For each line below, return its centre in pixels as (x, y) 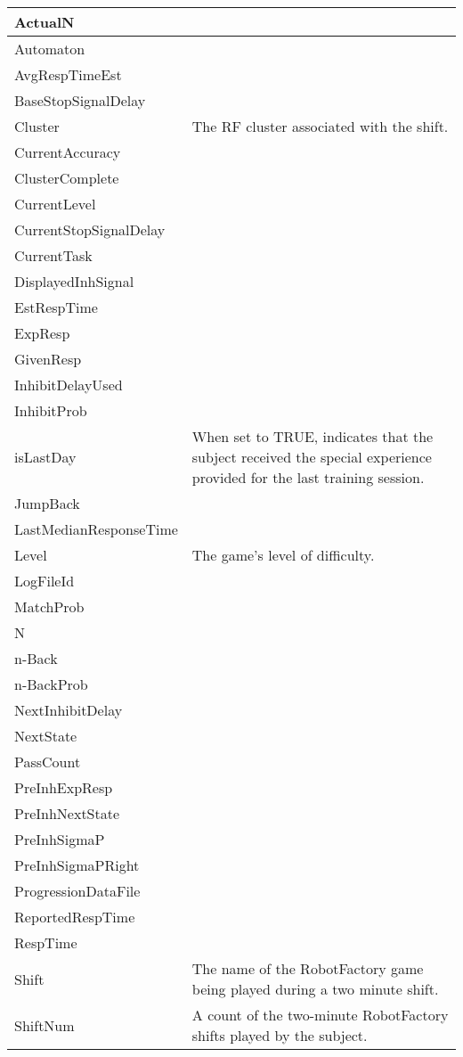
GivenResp (48, 359)
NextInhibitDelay (69, 710)
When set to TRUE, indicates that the (313, 436)
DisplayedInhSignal (74, 281)
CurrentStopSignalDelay (90, 229)
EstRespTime (56, 307)
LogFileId (45, 581)
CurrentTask (53, 255)
